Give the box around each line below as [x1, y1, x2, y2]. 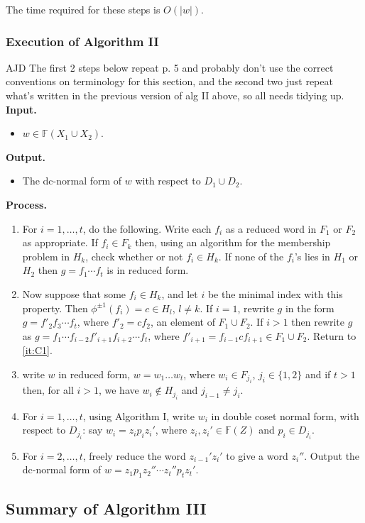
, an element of [150, 314, 215, 329]
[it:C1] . [22, 343, 53, 358]
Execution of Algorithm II [6, 32, 159, 50]
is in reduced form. [107, 263, 189, 277]
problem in [22, 248, 70, 263]
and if [305, 366, 331, 381]
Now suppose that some [22, 286, 126, 301]
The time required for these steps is [6, 2, 160, 16]
